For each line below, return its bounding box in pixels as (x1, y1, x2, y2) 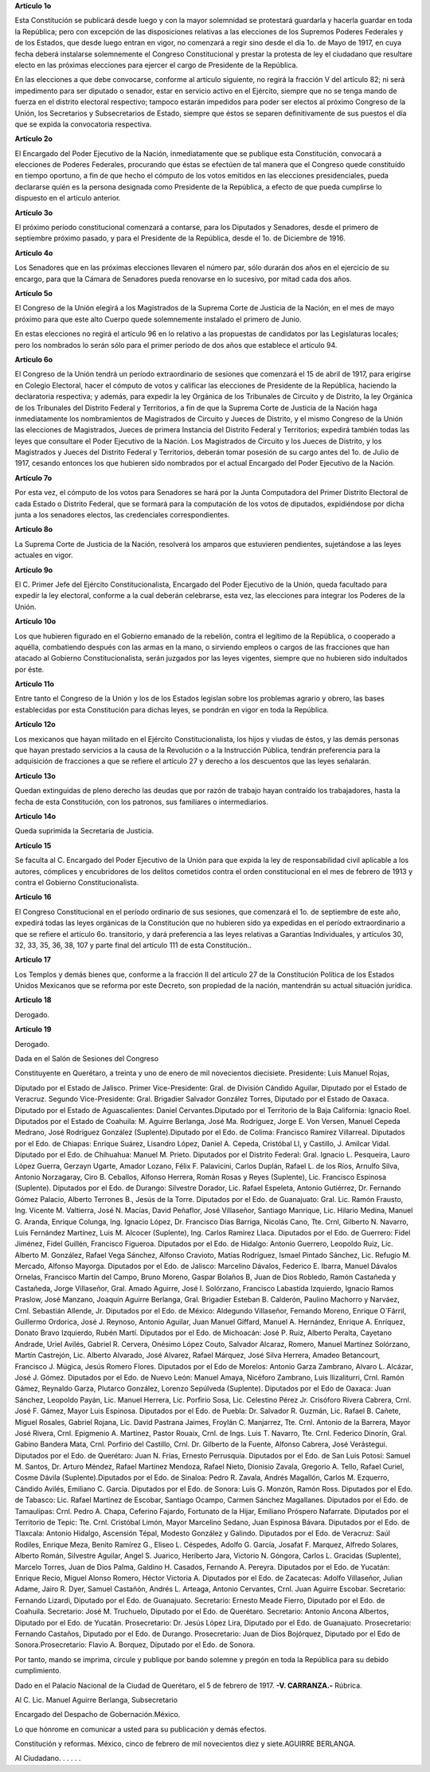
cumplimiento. (14, 1666, 61, 1676)
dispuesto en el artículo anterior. (14, 193, 121, 203)
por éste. (14, 665, 45, 674)
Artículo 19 (14, 1025, 52, 1034)
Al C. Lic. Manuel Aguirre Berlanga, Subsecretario (14, 1695, 178, 1704)
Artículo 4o (14, 248, 53, 258)
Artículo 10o (14, 617, 57, 626)
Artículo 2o (14, 134, 53, 143)
